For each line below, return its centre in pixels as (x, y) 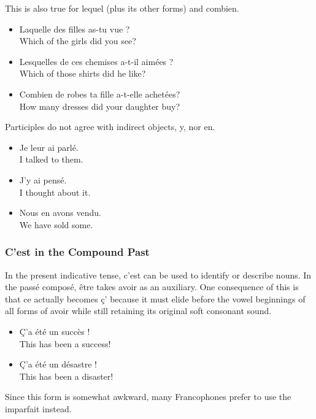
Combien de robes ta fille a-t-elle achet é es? (100, 94)
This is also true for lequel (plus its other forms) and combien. (122, 8)
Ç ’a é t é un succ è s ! (55, 331)
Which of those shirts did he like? (83, 73)
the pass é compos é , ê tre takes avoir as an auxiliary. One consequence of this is (152, 287)
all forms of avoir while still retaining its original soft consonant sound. (138, 311)
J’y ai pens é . (43, 179)
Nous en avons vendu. (60, 213)
